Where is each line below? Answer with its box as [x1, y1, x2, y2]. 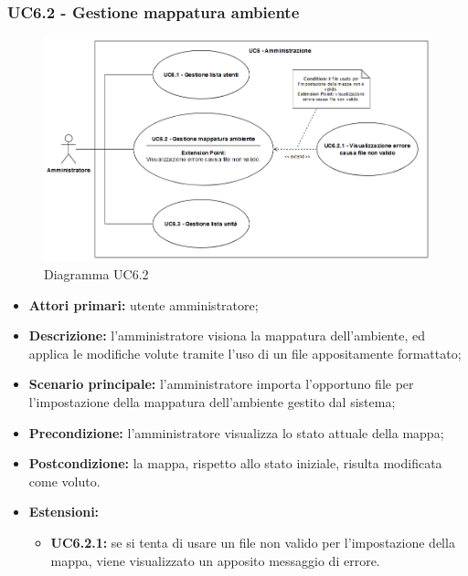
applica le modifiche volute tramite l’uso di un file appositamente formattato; [28, 343, 462, 362]
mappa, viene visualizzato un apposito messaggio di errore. [50, 550, 380, 570]
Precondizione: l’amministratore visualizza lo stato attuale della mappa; [28, 423, 444, 442]
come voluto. [28, 471, 101, 490]
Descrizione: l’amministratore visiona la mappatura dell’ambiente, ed [28, 326, 425, 345]
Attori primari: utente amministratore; [28, 295, 259, 314]
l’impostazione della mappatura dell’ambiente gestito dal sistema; [28, 392, 396, 411]
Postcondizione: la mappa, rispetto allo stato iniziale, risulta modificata [28, 454, 442, 473]
